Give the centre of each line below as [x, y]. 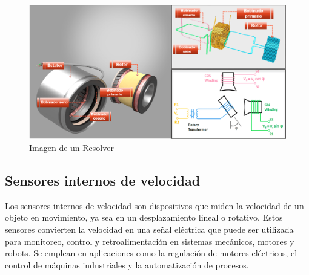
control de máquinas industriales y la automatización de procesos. [127, 264]
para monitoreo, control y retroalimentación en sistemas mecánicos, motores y [150, 241]
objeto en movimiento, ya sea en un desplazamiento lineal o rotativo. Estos [144, 217]
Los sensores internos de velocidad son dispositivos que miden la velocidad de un [154, 205]
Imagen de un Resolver [71, 147]
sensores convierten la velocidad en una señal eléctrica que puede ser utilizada [149, 229]
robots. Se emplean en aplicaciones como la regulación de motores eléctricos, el [151, 253]
